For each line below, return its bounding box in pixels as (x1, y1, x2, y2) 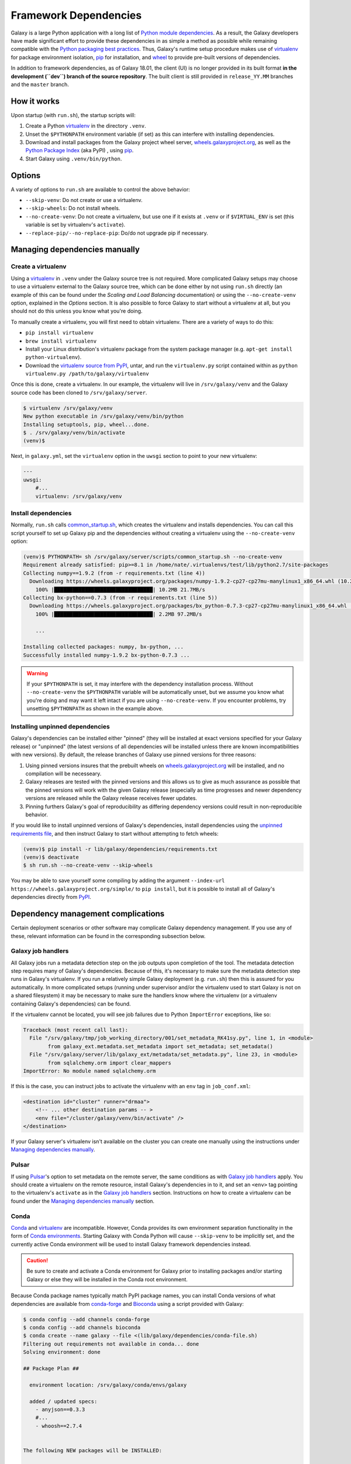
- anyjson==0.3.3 (35, 1406, 85, 1412)
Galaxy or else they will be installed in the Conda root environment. (26, 1275, 188, 1282)
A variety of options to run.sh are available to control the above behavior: (11, 186, 190, 193)
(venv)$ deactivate (23, 854, 79, 861)
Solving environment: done (23, 1349, 101, 1356)
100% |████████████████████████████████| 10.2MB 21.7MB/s (35, 586, 205, 593)
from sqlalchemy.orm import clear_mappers (47, 1059, 172, 1066)
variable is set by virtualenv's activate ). (25, 221, 126, 228)
